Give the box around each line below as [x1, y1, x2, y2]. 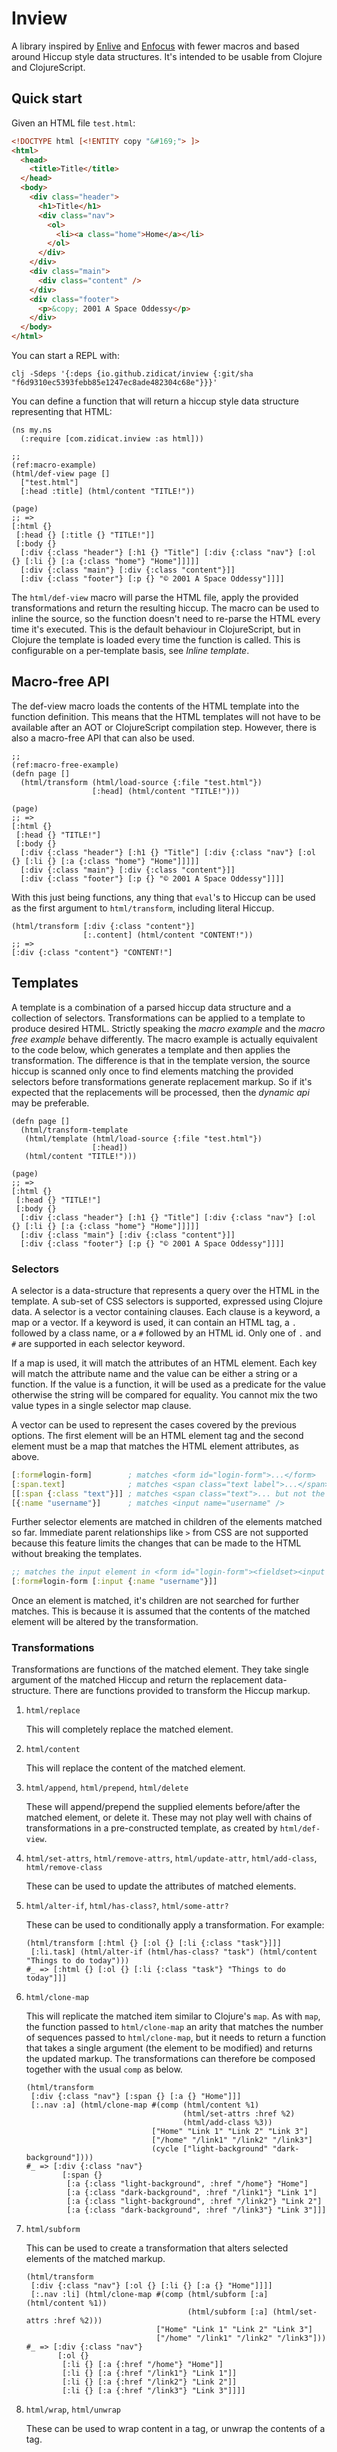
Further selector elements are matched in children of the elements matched [11, 1516, 323, 1528]
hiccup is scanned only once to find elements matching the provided [11, 1065, 294, 1077]
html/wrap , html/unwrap [25, 2403, 121, 2416]
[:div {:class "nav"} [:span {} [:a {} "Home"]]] [30, 2092, 242, 2102]
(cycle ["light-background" [151, 2144, 269, 2154]
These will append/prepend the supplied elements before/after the [25, 1801, 301, 1813]
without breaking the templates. [11, 1548, 143, 1560]
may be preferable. [11, 1097, 90, 1109]
